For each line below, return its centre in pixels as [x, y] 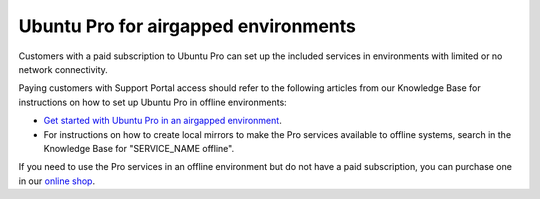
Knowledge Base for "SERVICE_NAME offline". [139, 148]
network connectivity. [63, 69]
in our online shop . [56, 181]
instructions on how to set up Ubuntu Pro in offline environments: [152, 102]
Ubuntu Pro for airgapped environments [187, 26]
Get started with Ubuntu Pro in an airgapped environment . [162, 121]
